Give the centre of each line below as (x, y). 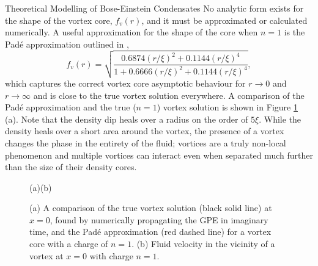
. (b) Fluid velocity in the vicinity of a (203, 244)
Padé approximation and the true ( (71, 107)
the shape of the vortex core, (59, 20)
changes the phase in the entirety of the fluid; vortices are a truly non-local (146, 142)
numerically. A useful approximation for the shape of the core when (131, 32)
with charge (111, 255)
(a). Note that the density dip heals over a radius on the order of (127, 119)
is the (294, 32)
